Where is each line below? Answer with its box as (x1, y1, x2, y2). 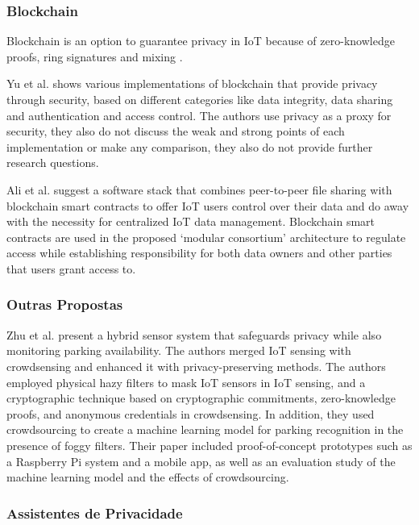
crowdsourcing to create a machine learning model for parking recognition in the (6, 421, 404, 438)
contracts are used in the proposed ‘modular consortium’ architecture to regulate (6, 228, 406, 245)
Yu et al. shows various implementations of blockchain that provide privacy (6, 75, 378, 92)
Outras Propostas (6, 294, 123, 315)
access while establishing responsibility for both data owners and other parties (6, 244, 392, 261)
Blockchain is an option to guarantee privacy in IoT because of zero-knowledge (6, 32, 395, 49)
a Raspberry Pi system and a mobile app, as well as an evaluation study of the (6, 452, 396, 469)
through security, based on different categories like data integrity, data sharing (6, 91, 393, 107)
